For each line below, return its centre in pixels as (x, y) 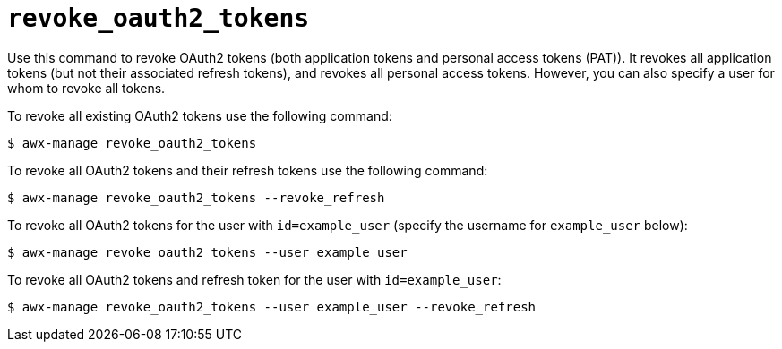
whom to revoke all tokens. (86, 88)
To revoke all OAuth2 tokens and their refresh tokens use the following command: (248, 170)
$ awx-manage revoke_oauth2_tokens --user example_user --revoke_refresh (272, 306)
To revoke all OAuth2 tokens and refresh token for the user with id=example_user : (254, 279)
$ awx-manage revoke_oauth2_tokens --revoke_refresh (196, 197)
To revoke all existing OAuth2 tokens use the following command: (200, 115)
